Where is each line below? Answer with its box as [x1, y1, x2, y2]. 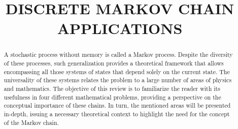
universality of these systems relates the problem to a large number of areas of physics [4, 76, 232, 84]
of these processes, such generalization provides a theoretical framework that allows [4, 59, 224, 68]
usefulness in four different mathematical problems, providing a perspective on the [4, 92, 221, 101]
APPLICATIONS [57, 18, 183, 39]
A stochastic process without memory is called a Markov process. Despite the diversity [4, 50, 233, 59]
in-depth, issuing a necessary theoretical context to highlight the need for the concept [4, 109, 230, 118]
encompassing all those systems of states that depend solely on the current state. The [4, 67, 230, 76]
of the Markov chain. [4, 118, 59, 126]
